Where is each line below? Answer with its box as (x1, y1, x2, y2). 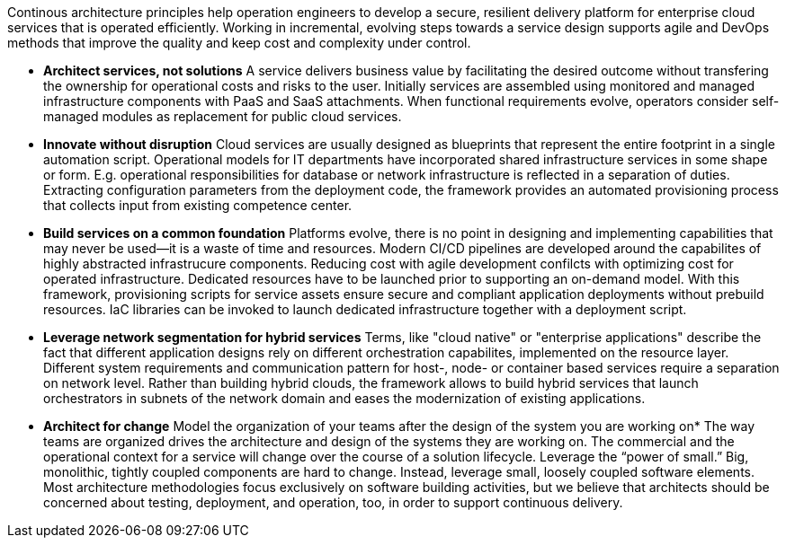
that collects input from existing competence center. (43, 198, 353, 213)
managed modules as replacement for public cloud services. (43, 109, 402, 124)
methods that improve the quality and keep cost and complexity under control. (7, 35, 471, 50)
